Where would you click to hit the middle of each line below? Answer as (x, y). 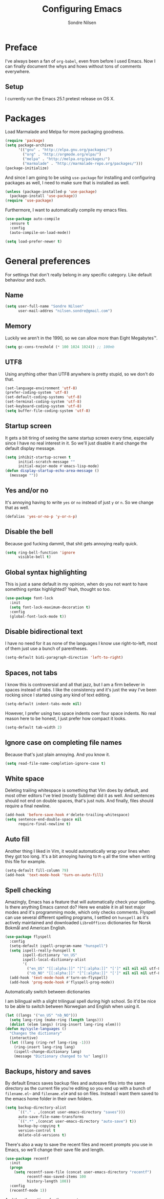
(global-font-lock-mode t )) (38, 616)
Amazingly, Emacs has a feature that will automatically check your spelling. (81, 902)
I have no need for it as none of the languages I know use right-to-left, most (81, 644)
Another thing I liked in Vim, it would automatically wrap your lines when (77, 851)
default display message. (30, 448)
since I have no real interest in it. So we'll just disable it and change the (76, 443)
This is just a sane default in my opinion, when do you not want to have (76, 584)
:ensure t (19, 223)
